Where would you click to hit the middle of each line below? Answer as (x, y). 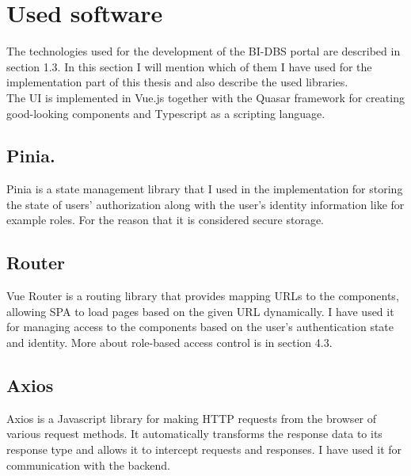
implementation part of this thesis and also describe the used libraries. (177, 82)
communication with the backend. (88, 465)
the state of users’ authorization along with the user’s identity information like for (205, 204)
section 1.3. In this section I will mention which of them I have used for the (189, 66)
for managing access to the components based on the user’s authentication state (200, 327)
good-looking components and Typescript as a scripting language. (166, 113)
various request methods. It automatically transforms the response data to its (194, 434)
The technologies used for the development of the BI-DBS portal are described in (204, 51)
